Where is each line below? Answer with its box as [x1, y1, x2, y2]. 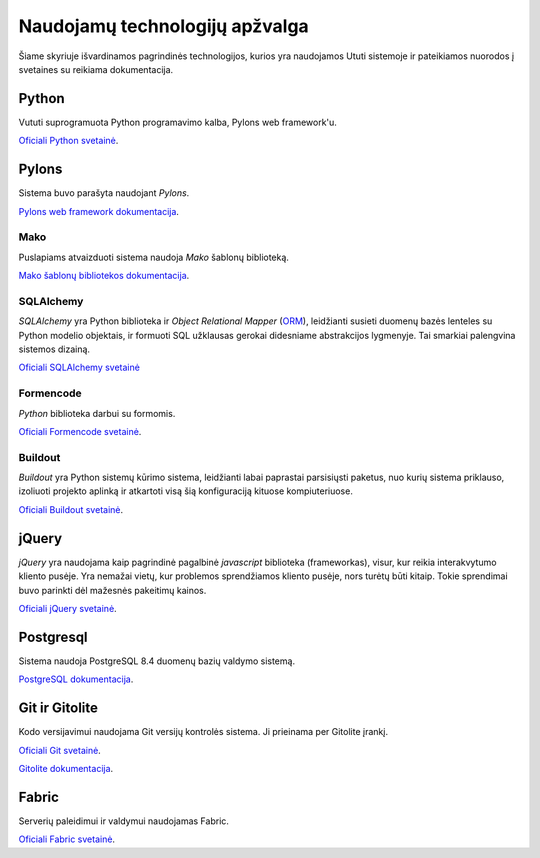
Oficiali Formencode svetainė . [18, 425, 142, 437]
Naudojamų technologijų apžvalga [18, 15, 309, 37]
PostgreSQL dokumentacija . [18, 673, 134, 685]
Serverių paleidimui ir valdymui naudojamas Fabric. [18, 815, 230, 827]
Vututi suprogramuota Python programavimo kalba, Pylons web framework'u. [18, 116, 337, 128]
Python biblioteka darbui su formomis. [18, 407, 176, 419]
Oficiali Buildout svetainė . [18, 503, 124, 515]
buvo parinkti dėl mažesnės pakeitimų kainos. [18, 584, 207, 596]
